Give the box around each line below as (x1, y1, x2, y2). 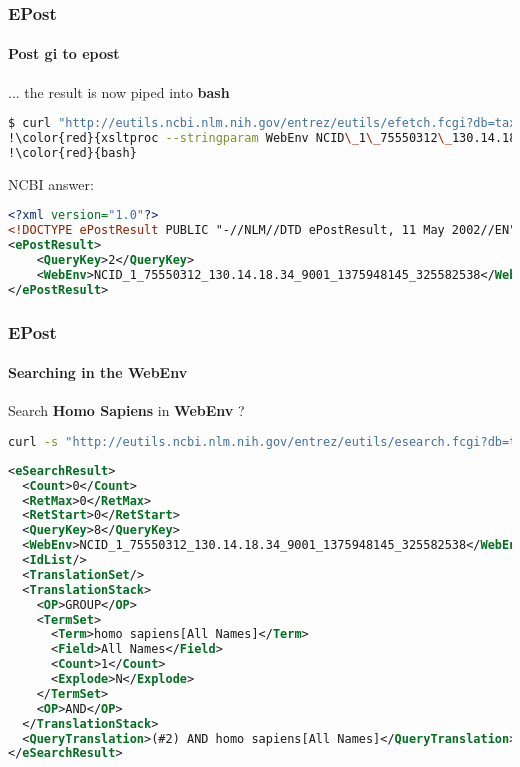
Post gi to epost (8, 43, 120, 64)
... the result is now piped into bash (8, 81, 230, 102)
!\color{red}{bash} (8, 145, 137, 160)
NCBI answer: (8, 173, 94, 194)
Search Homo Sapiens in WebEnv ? (8, 400, 245, 421)
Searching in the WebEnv (8, 362, 188, 383)
